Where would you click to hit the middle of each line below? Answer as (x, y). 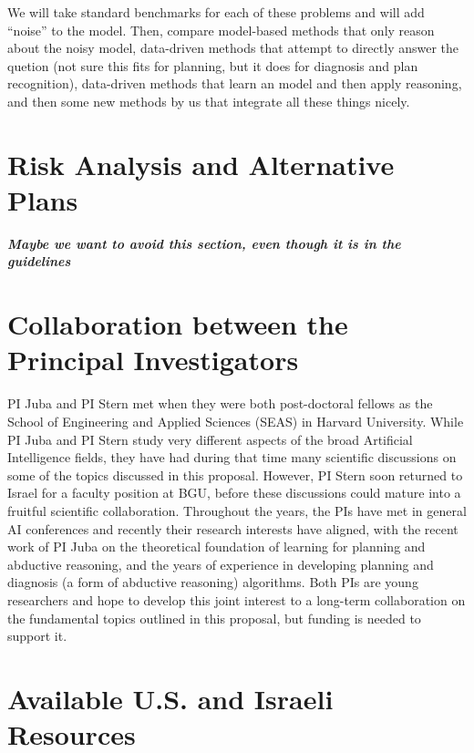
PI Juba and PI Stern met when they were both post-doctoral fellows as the (220, 403)
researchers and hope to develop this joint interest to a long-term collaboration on (237, 599)
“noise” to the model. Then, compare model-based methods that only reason (221, 30)
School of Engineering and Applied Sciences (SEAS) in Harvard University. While (236, 421)
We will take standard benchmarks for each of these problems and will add (216, 12)
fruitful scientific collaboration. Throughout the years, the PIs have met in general (237, 510)
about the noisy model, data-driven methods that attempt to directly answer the (233, 48)
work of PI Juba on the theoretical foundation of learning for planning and (216, 547)
